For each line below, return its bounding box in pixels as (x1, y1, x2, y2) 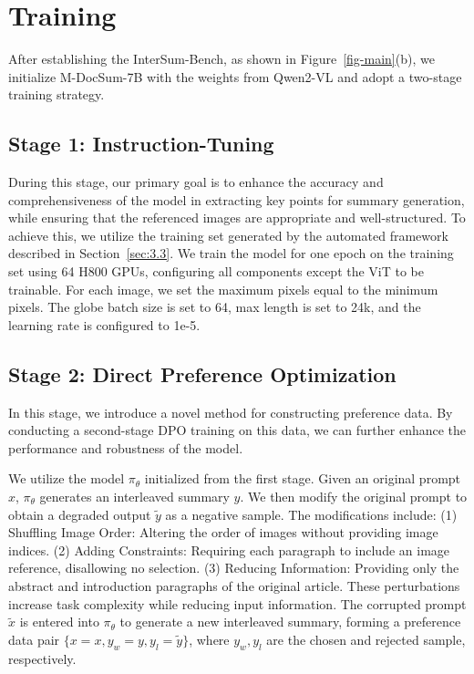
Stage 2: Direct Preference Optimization (8, 359, 397, 388)
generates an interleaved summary (39, 487, 230, 506)
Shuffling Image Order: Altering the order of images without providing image (8, 523, 438, 542)
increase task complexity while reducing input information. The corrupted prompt (8, 594, 467, 613)
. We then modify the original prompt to (240, 487, 468, 506)
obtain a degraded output (8, 504, 151, 524)
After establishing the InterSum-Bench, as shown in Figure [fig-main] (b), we (8, 49, 435, 68)
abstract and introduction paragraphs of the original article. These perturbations (8, 576, 460, 595)
